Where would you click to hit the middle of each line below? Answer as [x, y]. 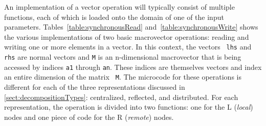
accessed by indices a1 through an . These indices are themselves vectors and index [133, 67]
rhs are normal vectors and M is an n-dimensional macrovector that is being [123, 57]
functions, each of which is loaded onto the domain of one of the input [114, 17]
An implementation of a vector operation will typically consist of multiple [119, 7]
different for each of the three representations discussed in [95, 87]
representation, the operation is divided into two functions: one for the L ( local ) [129, 107]
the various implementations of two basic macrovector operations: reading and [127, 36]
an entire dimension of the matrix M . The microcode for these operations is [123, 77]
